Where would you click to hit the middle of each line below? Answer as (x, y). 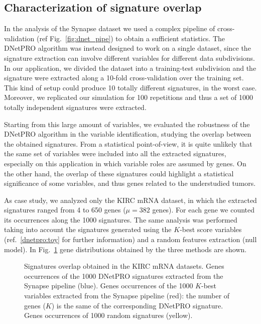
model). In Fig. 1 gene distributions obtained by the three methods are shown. (125, 249)
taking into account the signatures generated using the (88, 229)
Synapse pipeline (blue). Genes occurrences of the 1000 (109, 286)
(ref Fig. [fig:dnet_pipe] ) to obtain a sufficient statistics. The (131, 38)
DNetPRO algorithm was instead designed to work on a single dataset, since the (127, 48)
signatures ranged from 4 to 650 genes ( (65, 210)
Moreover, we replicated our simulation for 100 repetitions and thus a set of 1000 (128, 97)
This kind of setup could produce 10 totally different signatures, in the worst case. (130, 87)
